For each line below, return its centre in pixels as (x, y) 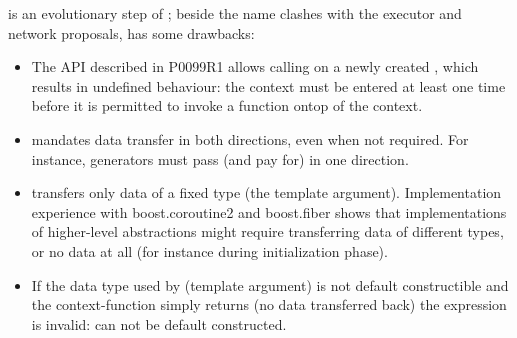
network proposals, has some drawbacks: (131, 32)
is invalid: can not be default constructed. (159, 323)
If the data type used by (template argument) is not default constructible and (270, 284)
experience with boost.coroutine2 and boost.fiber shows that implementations (269, 211)
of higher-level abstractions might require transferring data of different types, (267, 231)
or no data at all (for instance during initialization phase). (209, 250)
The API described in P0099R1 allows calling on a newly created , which (255, 66)
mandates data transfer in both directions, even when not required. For (250, 138)
